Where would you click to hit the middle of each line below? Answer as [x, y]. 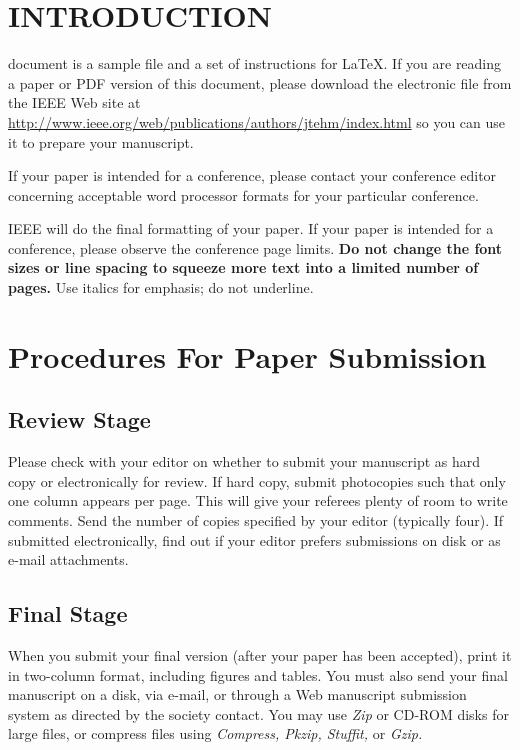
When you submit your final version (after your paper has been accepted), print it [260, 655]
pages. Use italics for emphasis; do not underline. [161, 287]
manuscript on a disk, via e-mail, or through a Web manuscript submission [237, 694]
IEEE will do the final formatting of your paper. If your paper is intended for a [251, 228]
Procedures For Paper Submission [247, 355]
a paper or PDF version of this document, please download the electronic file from [260, 82]
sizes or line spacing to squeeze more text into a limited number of [243, 267]
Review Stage [79, 419]
